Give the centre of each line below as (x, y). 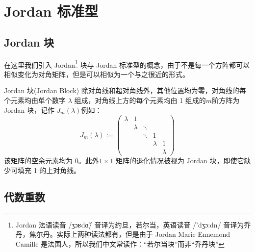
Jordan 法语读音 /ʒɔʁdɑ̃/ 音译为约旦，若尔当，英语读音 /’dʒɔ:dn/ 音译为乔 (133, 224)
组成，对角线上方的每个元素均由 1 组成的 (140, 100)
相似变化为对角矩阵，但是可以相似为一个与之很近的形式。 (97, 74)
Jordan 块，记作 (29, 110)
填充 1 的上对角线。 (49, 170)
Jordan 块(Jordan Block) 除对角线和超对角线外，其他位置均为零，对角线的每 (125, 90)
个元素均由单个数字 (35, 100)
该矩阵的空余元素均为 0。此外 (51, 161)
